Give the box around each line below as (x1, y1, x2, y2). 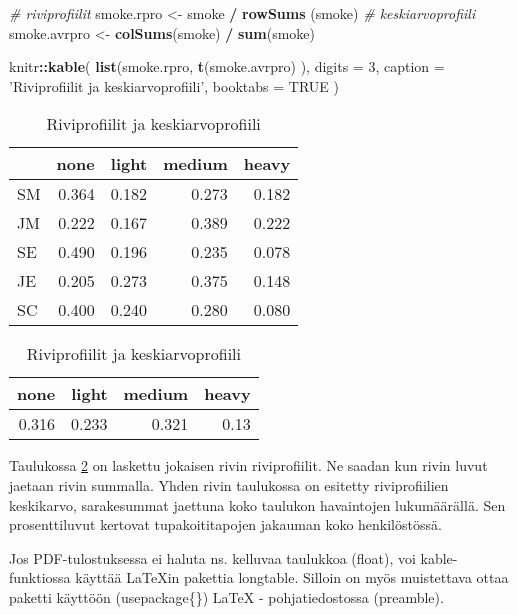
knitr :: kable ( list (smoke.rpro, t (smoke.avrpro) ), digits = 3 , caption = (9, 56, 445, 77)
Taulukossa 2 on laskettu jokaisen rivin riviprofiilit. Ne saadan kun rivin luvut (9, 455, 488, 476)
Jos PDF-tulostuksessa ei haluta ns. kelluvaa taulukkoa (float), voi (9, 547, 416, 568)
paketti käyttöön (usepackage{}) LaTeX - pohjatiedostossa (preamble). (9, 586, 444, 607)
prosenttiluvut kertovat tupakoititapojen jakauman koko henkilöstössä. (9, 514, 442, 535)
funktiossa (9, 567, 71, 588)
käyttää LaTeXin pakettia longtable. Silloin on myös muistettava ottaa (75, 567, 509, 588)
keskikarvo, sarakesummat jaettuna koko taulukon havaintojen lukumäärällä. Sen (9, 494, 506, 515)
